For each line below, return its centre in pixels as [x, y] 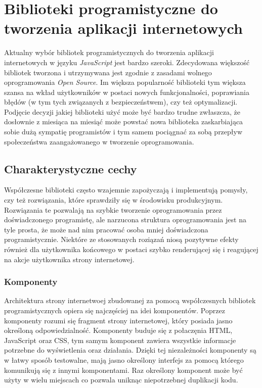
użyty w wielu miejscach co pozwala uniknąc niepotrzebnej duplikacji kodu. [121, 380]
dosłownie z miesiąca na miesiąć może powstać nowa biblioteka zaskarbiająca [124, 122]
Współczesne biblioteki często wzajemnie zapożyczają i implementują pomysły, [126, 190]
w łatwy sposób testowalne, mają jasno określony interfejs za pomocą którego [124, 359]
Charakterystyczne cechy [71, 168]
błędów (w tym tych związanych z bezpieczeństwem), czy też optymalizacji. [121, 102]
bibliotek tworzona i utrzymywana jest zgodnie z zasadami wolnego [108, 72]
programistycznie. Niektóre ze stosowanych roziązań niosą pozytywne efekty [121, 239]
